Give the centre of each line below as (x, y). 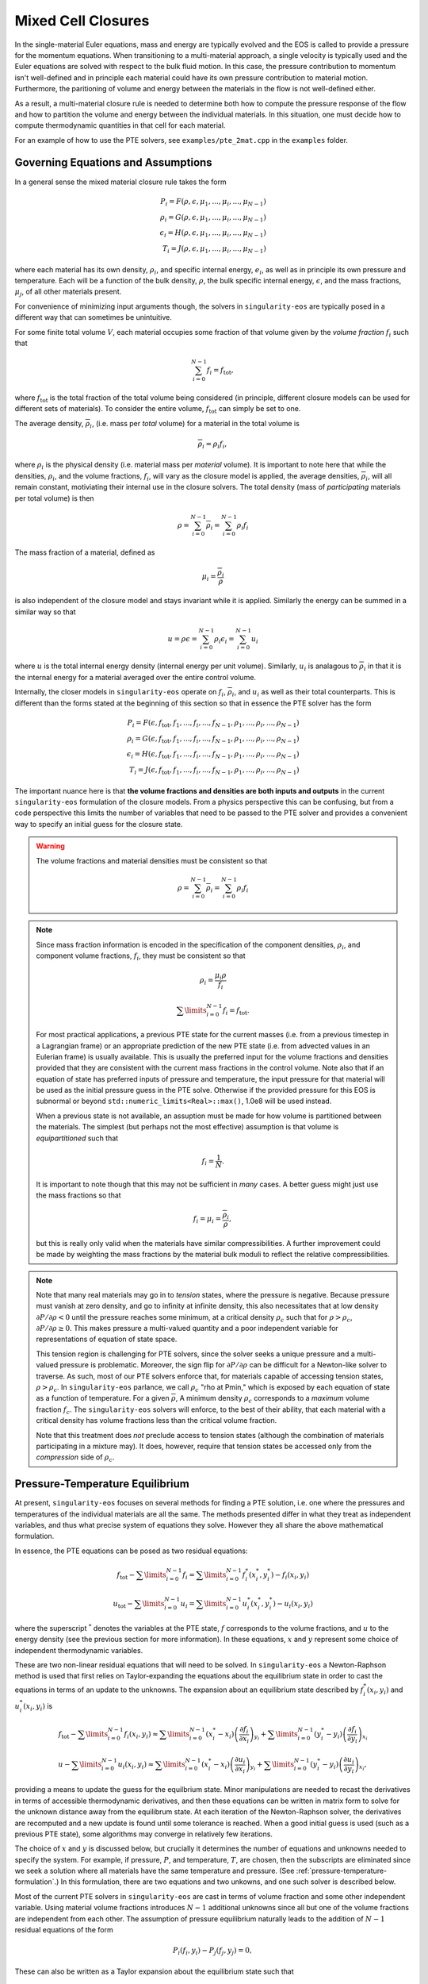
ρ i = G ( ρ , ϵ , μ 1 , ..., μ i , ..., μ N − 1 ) (213, 218)
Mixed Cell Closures (82, 21)
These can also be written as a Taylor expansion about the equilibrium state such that (155, 1971)
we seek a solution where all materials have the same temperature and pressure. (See (155, 1871)
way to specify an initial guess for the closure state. (99, 824)
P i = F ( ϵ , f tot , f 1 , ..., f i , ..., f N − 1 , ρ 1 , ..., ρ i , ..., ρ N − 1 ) (213, 724)
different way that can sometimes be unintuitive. (93, 317)
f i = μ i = (207, 1220)
